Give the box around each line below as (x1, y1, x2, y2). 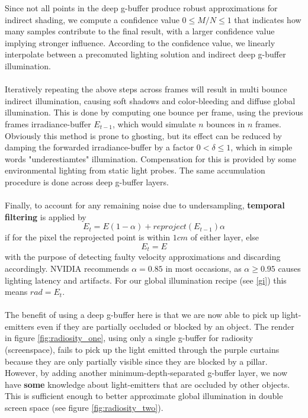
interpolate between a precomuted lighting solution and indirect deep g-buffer (5, 48, 286, 60)
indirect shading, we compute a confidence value (5, 13, 179, 25)
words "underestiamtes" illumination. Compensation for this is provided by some (5, 152, 296, 165)
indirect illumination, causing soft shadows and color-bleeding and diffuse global (5, 94, 296, 107)
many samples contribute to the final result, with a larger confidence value (5, 25, 275, 37)
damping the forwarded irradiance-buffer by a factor (5, 141, 194, 153)
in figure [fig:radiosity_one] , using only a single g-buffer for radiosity (5, 332, 254, 344)
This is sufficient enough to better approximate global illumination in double (5, 390, 283, 402)
